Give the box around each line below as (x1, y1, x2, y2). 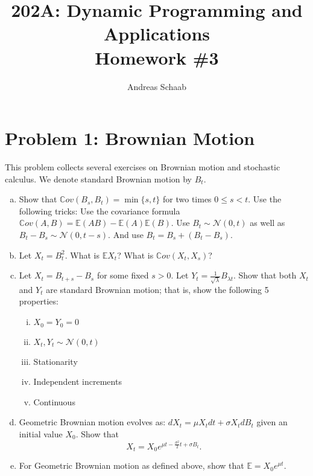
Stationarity (33, 355, 78, 367)
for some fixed (96, 269, 149, 281)
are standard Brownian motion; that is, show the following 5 (46, 283, 269, 295)
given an (256, 416, 288, 428)
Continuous (33, 395, 75, 408)
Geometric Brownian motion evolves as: (19, 416, 166, 428)
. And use (108, 228, 144, 240)
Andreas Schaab (127, 80, 187, 92)
